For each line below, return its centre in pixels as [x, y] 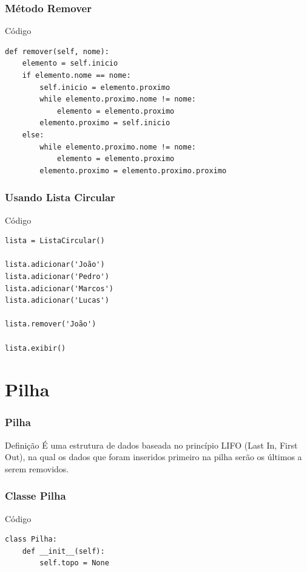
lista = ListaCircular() [55, 241]
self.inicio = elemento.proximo [105, 87]
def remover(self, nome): [57, 51]
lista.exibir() [35, 348]
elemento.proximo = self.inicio [105, 123]
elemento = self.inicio [70, 64]
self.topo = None [74, 563]
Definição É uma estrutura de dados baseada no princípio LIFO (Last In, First [151, 445]
